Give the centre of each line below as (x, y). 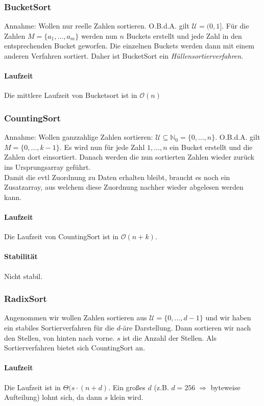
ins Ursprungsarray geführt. (47, 167)
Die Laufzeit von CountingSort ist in (62, 236)
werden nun (99, 35)
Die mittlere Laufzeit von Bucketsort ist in (71, 95)
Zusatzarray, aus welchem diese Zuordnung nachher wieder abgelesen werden (124, 187)
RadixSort (26, 299)
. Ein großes (127, 387)
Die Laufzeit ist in (32, 387)
